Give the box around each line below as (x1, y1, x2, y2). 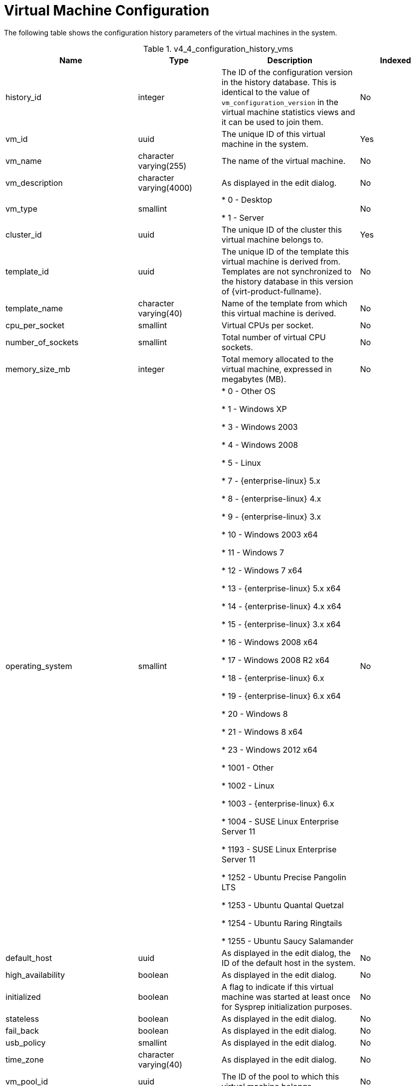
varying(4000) (138, 182, 192, 193)
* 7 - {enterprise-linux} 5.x (221, 475, 320, 486)
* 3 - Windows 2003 (221, 421, 298, 432)
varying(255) (138, 160, 187, 171)
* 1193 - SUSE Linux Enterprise (221, 844, 337, 854)
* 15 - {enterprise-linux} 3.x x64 (221, 619, 341, 629)
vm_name (5, 155, 42, 166)
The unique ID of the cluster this (221, 224, 342, 235)
